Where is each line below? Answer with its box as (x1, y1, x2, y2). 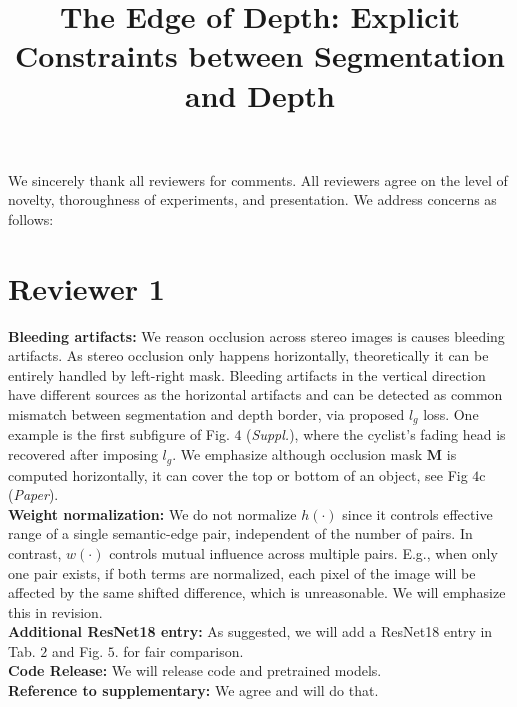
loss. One (423, 404, 479, 425)
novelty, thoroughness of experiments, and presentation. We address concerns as (8, 189, 497, 210)
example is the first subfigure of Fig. (8, 424, 230, 445)
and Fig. (51, 640, 104, 661)
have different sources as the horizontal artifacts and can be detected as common (8, 384, 503, 405)
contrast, (8, 542, 62, 563)
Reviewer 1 (8, 267, 165, 308)
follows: (8, 208, 54, 229)
